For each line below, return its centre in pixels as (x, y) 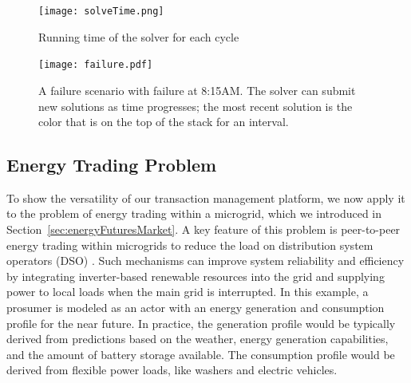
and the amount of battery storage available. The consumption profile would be (201, 354)
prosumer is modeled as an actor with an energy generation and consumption (196, 308)
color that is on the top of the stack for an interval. (164, 122)
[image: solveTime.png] (101, 11)
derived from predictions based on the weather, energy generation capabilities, (198, 339)
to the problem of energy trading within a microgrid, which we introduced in (194, 213)
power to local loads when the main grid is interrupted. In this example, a (188, 292)
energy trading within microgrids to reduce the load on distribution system (190, 245)
